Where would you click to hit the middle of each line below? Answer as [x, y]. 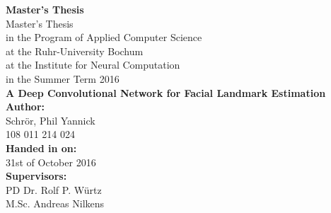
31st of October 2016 [51, 162]
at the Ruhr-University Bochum [75, 51]
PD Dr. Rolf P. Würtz [54, 189]
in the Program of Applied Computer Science [104, 37]
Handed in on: [41, 148]
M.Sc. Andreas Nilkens [55, 203]
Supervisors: [36, 176]
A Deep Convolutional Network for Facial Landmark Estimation [166, 92]
